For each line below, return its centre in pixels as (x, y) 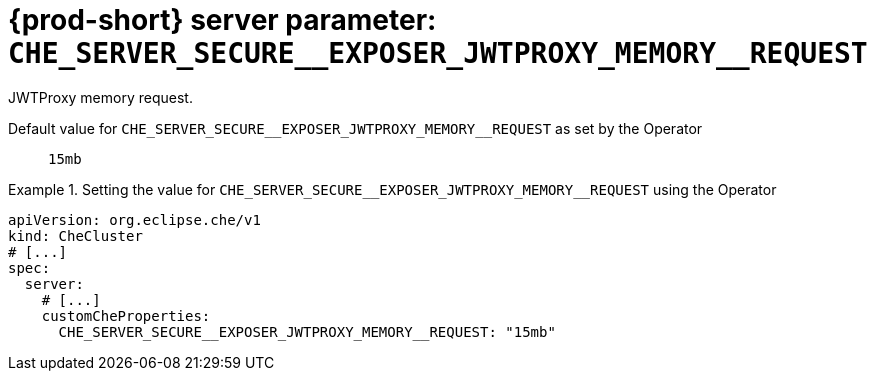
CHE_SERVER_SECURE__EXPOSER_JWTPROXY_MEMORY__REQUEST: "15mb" (307, 331)
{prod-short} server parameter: (222, 20)
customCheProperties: (126, 315)
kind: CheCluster (75, 235)
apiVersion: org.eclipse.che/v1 (134, 219)
